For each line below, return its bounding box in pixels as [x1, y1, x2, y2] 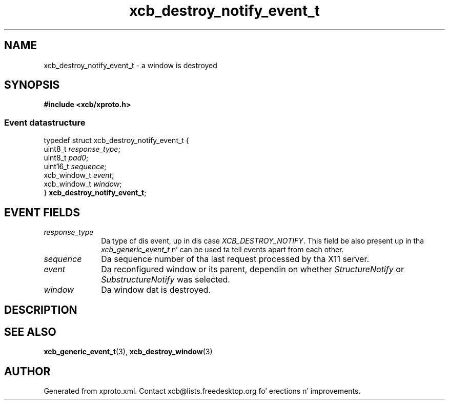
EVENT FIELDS [4, 206, 80, 219]
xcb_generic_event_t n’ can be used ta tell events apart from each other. [101, 245, 344, 254]
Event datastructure [4, 117, 86, 128]
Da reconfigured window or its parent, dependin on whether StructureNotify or [101, 264, 404, 275]
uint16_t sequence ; [44, 162, 107, 171]
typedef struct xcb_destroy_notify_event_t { [44, 136, 189, 145]
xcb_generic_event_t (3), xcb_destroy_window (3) [44, 347, 213, 356]
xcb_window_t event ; [44, 171, 114, 180]
